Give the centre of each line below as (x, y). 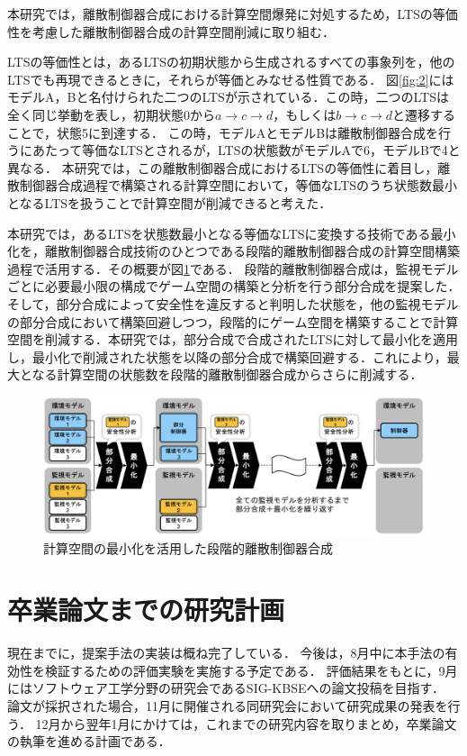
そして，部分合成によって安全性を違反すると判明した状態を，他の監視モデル (233, 303)
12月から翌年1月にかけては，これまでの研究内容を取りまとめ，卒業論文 (246, 723)
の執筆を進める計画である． (89, 741)
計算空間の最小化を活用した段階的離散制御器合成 (188, 547)
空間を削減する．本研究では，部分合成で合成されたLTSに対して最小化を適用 (233, 339)
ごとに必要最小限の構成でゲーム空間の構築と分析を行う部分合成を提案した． (234, 286)
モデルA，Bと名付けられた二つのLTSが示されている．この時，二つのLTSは (228, 97)
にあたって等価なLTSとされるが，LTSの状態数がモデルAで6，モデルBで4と (240, 150)
